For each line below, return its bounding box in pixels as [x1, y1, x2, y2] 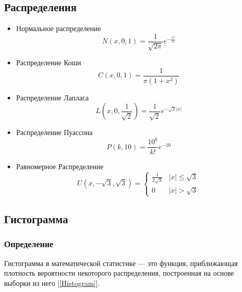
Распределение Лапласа [16, 92, 89, 102]
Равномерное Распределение [16, 161, 104, 171]
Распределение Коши [16, 57, 81, 68]
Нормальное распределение [16, 23, 101, 34]
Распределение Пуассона [16, 127, 93, 138]
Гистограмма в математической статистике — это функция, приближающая [4, 257, 238, 268]
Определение [4, 237, 54, 250]
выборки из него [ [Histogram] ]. [4, 277, 100, 288]
